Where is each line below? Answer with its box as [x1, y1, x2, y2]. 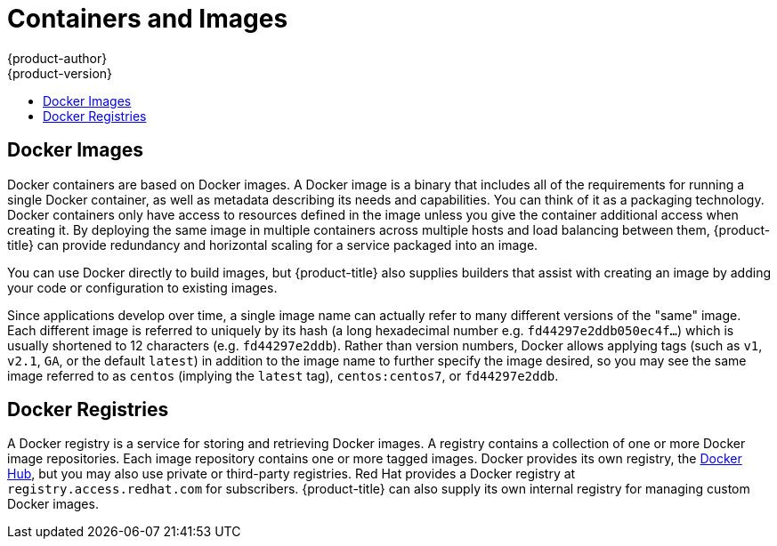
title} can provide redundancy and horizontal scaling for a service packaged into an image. [7, 237, 538, 253]
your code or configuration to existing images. [7, 279, 278, 295]
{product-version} [7, 65, 113, 81]
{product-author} [7, 50, 108, 66]
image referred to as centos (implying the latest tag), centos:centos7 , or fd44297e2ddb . [7, 367, 559, 383]
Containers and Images [7, 4, 288, 34]
